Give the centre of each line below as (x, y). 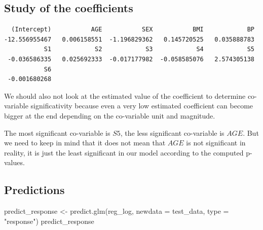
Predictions (34, 190)
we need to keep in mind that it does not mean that (85, 143)
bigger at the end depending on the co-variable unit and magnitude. (110, 115)
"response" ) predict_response (49, 221)
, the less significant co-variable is (172, 132)
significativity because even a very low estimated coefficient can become (142, 106)
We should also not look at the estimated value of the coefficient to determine (125, 95)
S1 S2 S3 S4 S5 (149, 49)
